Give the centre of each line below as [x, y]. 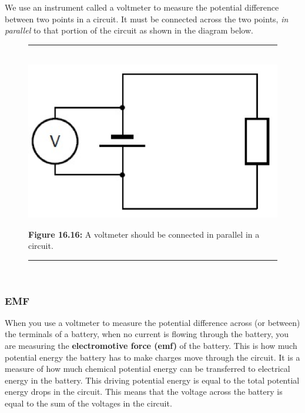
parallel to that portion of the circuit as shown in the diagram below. [129, 30]
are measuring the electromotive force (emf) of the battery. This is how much [151, 346]
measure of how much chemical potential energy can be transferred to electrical [148, 369]
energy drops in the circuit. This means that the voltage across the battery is [144, 392]
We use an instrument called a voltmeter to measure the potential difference [142, 7]
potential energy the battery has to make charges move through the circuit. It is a [152, 357]
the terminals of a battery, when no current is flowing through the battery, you [147, 334]
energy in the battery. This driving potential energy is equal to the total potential [152, 380]
